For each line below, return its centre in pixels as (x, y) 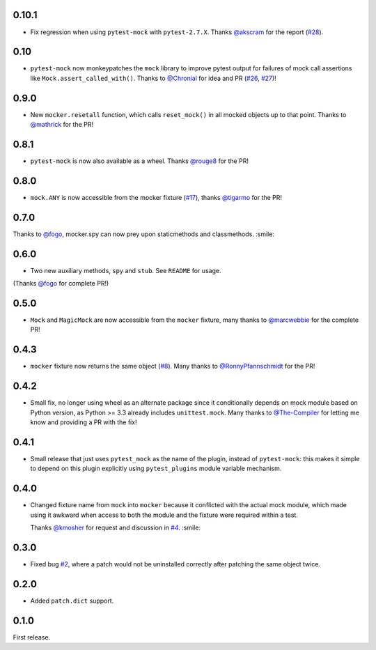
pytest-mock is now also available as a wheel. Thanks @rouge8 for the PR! (139, 161)
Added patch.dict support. (72, 601)
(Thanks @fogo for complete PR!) (61, 284)
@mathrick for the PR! (62, 125)
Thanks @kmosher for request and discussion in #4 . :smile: (116, 527)
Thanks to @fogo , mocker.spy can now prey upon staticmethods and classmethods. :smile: (144, 234)
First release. (32, 637)
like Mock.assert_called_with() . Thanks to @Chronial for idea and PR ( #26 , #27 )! (153, 78)
